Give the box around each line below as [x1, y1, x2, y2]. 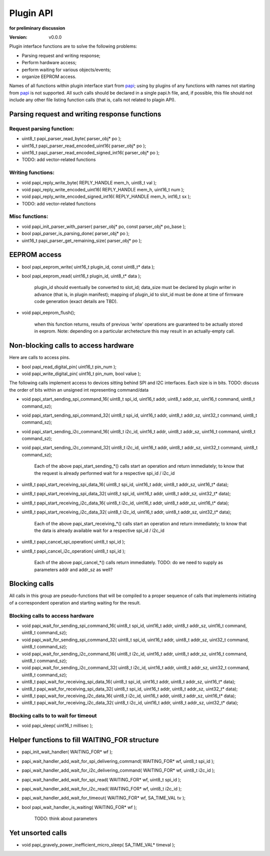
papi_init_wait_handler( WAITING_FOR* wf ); [21, 749, 113, 755]
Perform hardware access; [21, 60, 77, 66]
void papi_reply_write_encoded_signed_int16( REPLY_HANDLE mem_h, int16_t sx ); [21, 193, 191, 200]
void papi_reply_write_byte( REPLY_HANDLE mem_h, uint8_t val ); [21, 179, 157, 185]
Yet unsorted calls [9, 828, 67, 837]
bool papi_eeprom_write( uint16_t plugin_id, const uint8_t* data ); [21, 263, 155, 270]
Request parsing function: [9, 125, 74, 132]
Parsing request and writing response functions [9, 110, 161, 118]
